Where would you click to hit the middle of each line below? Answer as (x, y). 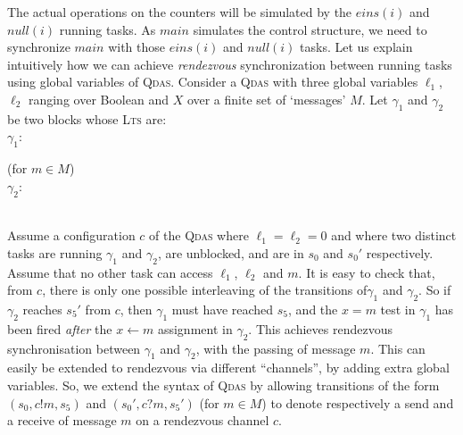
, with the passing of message (276, 348)
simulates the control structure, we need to (310, 29)
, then (136, 309)
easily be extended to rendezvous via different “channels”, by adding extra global (228, 368)
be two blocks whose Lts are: (87, 118)
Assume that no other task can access (110, 272)
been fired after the (60, 328)
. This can (398, 348)
